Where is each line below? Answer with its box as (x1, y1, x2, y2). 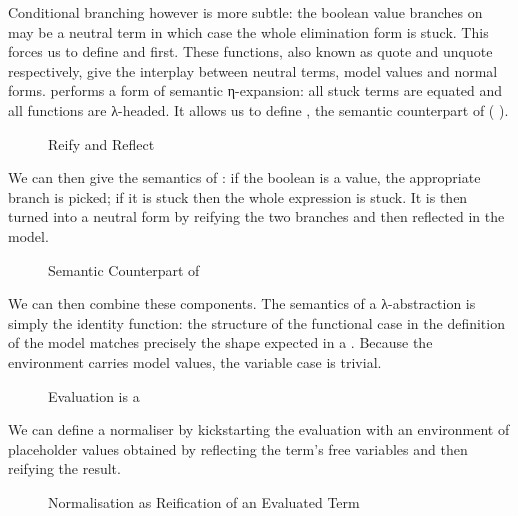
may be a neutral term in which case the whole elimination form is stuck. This (8, 21, 489, 42)
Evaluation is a (48, 385, 140, 406)
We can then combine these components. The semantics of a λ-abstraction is (8, 293, 476, 314)
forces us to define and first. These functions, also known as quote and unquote (8, 41, 493, 62)
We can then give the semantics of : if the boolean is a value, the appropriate (8, 167, 481, 188)
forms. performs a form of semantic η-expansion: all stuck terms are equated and (8, 80, 503, 101)
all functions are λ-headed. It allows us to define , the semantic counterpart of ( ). (8, 99, 509, 120)
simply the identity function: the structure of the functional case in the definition (8, 312, 505, 333)
